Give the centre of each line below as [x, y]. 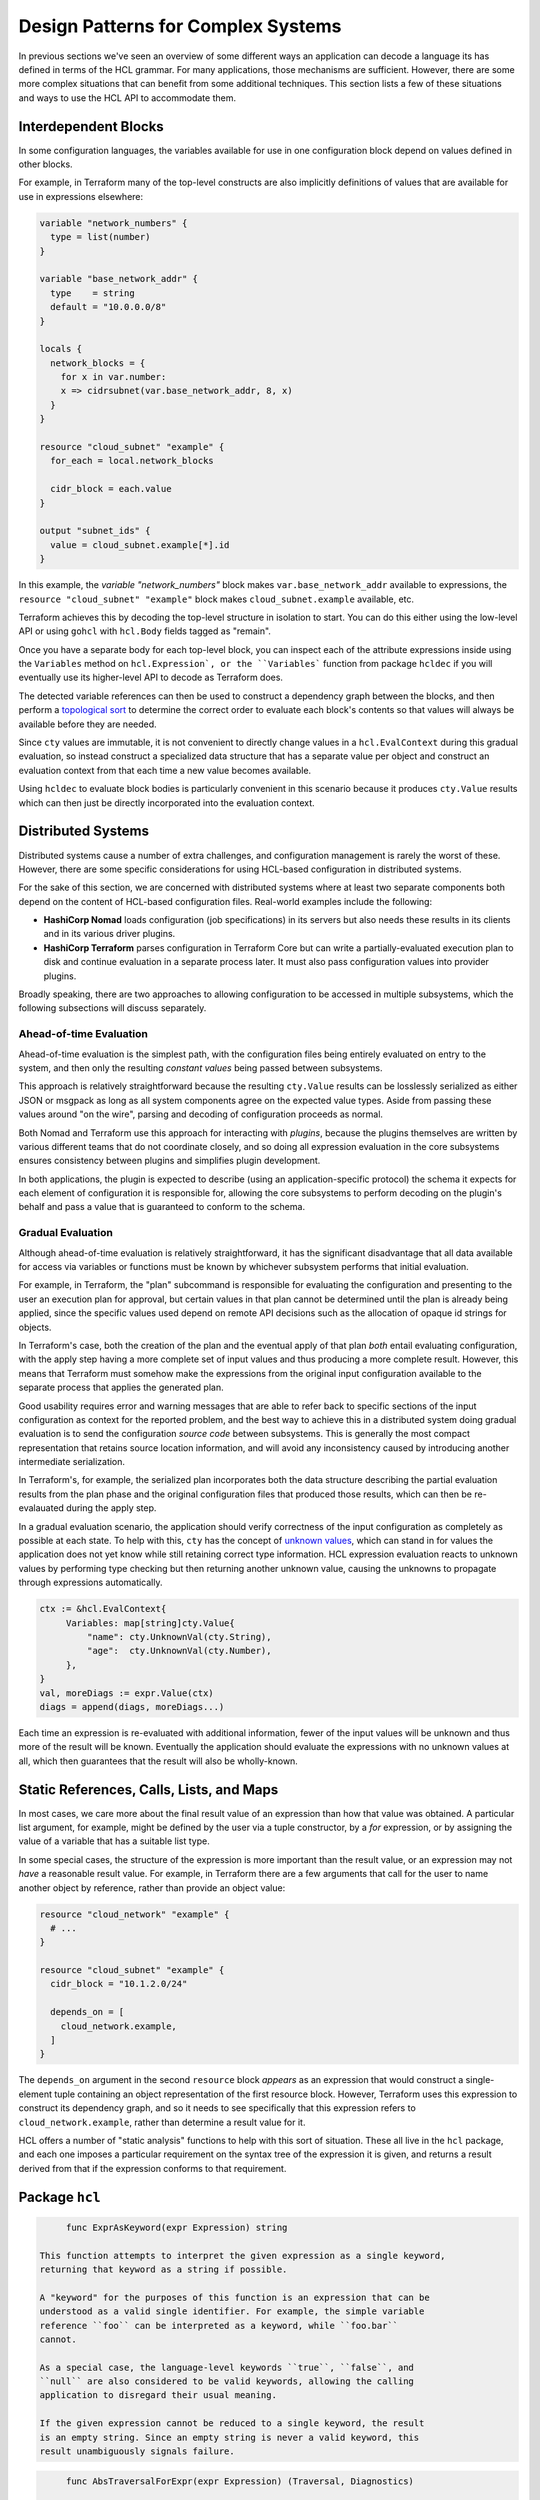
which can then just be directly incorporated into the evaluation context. [166, 802]
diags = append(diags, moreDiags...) [132, 1706]
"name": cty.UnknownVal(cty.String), [179, 1636]
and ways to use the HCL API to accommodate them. [127, 97]
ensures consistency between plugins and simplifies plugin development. [169, 1161]
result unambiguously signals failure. [137, 2451]
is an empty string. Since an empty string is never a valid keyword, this [229, 2437]
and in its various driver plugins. [109, 934]
